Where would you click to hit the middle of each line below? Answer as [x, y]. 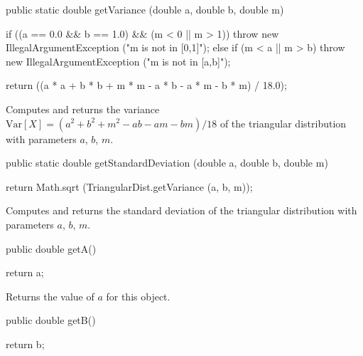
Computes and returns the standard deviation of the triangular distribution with [181, 210]
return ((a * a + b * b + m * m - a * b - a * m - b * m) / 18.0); [146, 85]
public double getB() [51, 320]
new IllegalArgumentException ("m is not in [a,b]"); [118, 61]
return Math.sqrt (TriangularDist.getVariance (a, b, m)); [129, 186]
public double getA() [51, 248]
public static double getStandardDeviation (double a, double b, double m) [167, 163]
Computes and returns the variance [83, 109]
